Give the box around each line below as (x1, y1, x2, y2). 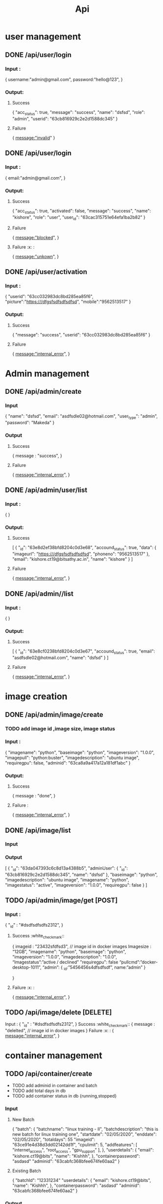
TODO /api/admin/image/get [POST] (5, 896, 118, 904)
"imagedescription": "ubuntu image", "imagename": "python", (5, 876, 129, 882)
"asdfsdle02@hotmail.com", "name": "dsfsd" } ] (12, 655, 109, 661)
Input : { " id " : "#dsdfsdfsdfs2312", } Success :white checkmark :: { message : (5, 1021, 155, 1028)
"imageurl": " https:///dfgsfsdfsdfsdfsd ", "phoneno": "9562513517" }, (12, 551, 150, 557)
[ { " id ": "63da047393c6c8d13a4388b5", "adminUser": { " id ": (5, 865, 128, 872)
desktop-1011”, (12, 964, 42, 970)
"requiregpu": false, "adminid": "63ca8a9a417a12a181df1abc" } (5, 760, 131, 766)
